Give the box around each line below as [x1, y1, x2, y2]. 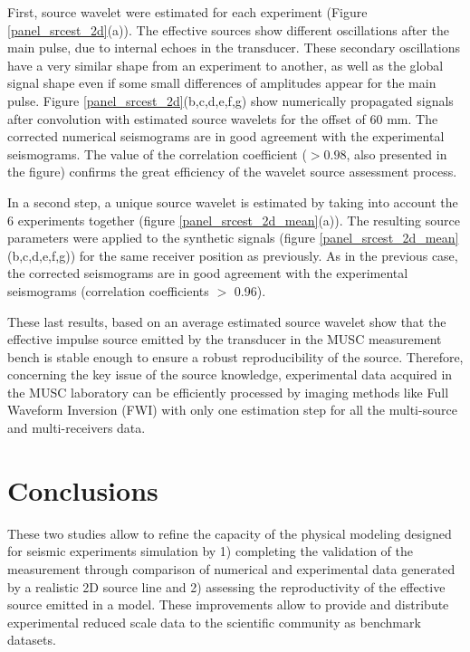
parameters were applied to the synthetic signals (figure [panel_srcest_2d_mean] [7, 228, 459, 247]
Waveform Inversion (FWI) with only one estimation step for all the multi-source [7, 400, 457, 419]
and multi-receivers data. [7, 418, 146, 437]
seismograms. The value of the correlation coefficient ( [7, 144, 307, 163]
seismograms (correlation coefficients [7, 281, 209, 300]
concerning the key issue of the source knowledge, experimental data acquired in [7, 365, 453, 384]
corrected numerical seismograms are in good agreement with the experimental [7, 127, 445, 146]
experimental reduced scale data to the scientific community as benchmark [7, 612, 421, 631]
